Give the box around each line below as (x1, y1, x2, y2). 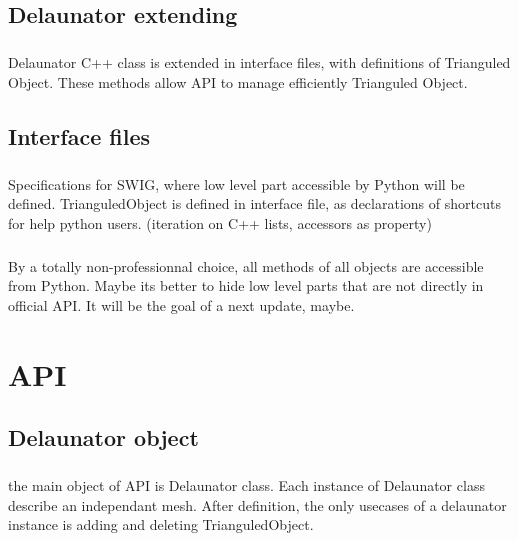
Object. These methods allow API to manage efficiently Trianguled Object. (8, 71, 468, 92)
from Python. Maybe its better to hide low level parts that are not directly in (8, 275, 484, 296)
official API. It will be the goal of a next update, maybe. (8, 294, 355, 315)
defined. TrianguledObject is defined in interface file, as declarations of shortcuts (8, 193, 501, 214)
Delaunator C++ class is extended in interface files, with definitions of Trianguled (8, 52, 511, 73)
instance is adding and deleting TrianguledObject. (8, 514, 314, 535)
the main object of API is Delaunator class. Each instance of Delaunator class (8, 474, 485, 495)
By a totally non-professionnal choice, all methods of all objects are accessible (8, 255, 484, 276)
